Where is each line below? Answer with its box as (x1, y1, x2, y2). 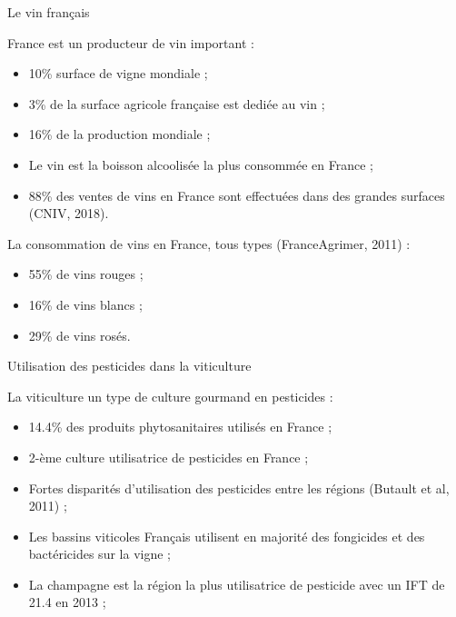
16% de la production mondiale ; (28, 124, 211, 144)
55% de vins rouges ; (28, 264, 144, 284)
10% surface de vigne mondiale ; (28, 64, 208, 83)
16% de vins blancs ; (28, 294, 143, 313)
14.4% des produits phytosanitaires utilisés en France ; (28, 417, 332, 436)
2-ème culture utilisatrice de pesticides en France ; (28, 447, 309, 466)
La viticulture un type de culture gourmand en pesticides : (7, 386, 333, 405)
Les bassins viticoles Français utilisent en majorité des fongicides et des (28, 526, 425, 545)
